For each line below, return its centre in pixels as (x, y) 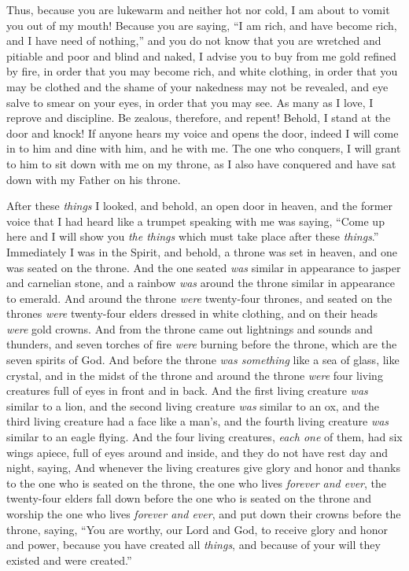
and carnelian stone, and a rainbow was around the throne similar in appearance (201, 283)
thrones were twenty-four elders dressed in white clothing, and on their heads (192, 313)
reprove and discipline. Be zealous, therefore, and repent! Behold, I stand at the (199, 118)
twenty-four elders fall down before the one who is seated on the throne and (189, 498)
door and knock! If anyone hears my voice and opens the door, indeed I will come (203, 133)
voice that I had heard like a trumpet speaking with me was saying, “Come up (195, 221)
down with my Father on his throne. (94, 179)
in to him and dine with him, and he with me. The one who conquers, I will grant (204, 148)
